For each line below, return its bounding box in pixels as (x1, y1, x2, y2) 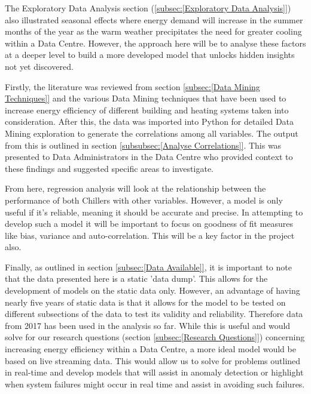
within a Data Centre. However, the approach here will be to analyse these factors (5, 36, 306, 49)
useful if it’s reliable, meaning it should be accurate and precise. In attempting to (5, 205, 303, 218)
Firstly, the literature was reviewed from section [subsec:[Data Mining (5, 80, 260, 93)
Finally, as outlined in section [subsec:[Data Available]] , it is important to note (5, 260, 292, 273)
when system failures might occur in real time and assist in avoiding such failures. (5, 377, 305, 390)
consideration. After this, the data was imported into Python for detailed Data (5, 115, 294, 128)
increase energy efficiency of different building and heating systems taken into (5, 103, 289, 116)
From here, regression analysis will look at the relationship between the (5, 182, 266, 195)
